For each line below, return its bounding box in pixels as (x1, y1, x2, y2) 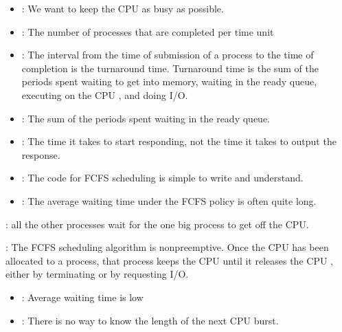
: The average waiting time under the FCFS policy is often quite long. (21, 193, 317, 208)
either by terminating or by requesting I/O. (5, 267, 189, 281)
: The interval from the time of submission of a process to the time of (21, 47, 314, 62)
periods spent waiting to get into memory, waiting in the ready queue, (21, 74, 317, 89)
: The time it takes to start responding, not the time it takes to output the (21, 134, 337, 148)
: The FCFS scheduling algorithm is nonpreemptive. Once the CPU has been (5, 240, 329, 254)
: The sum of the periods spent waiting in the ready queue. (21, 111, 270, 125)
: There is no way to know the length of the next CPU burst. (21, 313, 279, 327)
